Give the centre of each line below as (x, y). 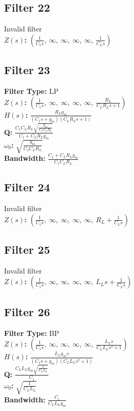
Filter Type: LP (31, 91)
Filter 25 (27, 249)
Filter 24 (27, 187)
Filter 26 (27, 311)
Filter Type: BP (32, 333)
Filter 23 (27, 70)
